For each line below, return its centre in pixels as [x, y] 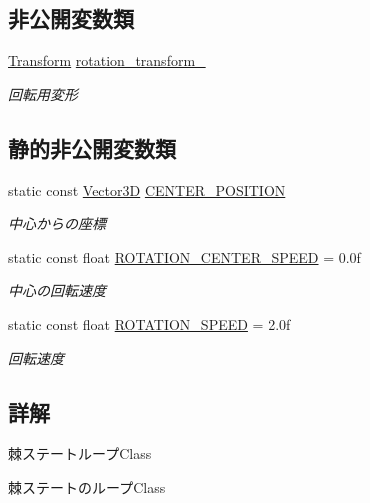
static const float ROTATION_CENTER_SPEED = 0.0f [184, 256]
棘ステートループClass [80, 453]
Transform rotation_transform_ [107, 60]
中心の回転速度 [57, 290]
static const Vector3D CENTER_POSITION [147, 189]
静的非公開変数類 [92, 147]
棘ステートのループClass [87, 486]
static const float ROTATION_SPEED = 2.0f [149, 323]
